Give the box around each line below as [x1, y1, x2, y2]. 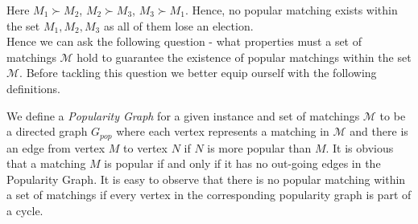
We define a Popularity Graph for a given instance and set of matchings [6, 107, 360, 124]
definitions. [6, 79, 60, 96]
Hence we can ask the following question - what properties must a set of [6, 33, 362, 50]
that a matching [6, 155, 86, 172]
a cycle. [6, 202, 43, 218]
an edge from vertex [6, 139, 106, 156]
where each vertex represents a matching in [116, 123, 329, 140]
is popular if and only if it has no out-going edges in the [104, 155, 381, 172]
